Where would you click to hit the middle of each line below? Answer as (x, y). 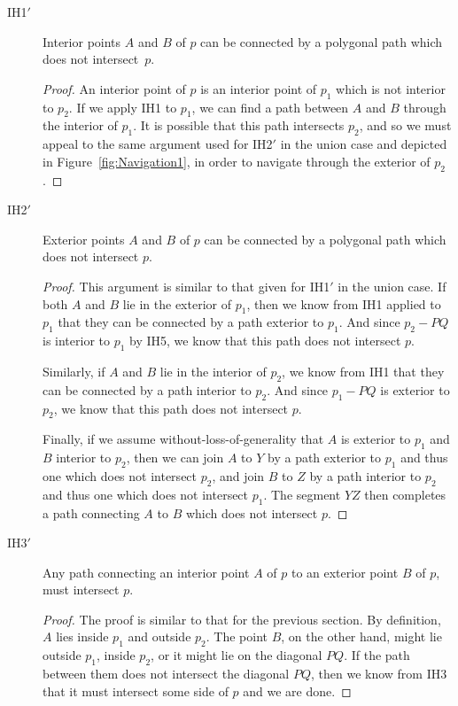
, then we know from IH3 (379, 674)
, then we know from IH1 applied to (344, 303)
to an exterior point (345, 572)
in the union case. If (392, 286)
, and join (238, 475)
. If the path (377, 655)
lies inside (82, 636)
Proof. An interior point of (114, 88)
